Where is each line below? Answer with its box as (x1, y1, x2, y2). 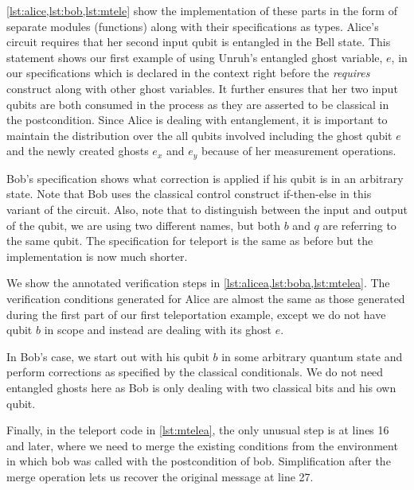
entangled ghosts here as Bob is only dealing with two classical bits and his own (6, 379, 396, 395)
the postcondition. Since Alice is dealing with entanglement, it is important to (6, 111, 388, 128)
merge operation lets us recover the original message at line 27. (6, 468, 314, 484)
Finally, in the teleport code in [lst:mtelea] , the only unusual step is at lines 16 (6, 422, 389, 438)
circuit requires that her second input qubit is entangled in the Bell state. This (6, 33, 391, 50)
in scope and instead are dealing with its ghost (44, 321, 272, 338)
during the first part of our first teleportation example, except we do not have (6, 305, 386, 322)
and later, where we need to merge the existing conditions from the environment (6, 437, 398, 453)
